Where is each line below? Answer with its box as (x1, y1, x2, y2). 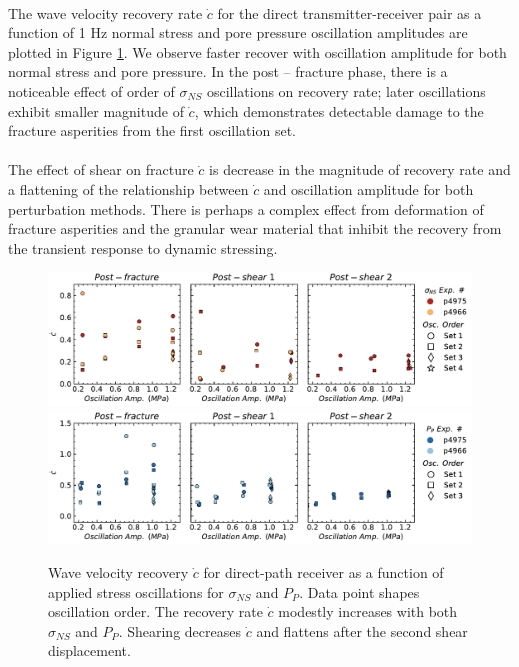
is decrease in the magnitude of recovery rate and (209, 159, 511, 180)
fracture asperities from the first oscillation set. (8, 120, 296, 141)
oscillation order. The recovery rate (48, 601, 263, 622)
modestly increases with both (278, 601, 458, 622)
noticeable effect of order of (8, 80, 175, 101)
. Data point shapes (299, 581, 420, 602)
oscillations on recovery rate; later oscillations (206, 80, 486, 101)
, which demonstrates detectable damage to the (194, 100, 484, 121)
